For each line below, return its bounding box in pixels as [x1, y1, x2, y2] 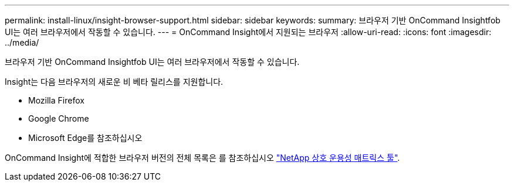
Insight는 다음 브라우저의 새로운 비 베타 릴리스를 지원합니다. [5, 77, 224, 87]
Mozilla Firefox [28, 95, 84, 105]
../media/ [5, 37, 39, 47]
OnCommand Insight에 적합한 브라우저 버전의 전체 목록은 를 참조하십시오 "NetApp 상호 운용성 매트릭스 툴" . [5, 153, 400, 163]
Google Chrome [28, 113, 89, 123]
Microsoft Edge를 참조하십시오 [28, 133, 143, 143]
